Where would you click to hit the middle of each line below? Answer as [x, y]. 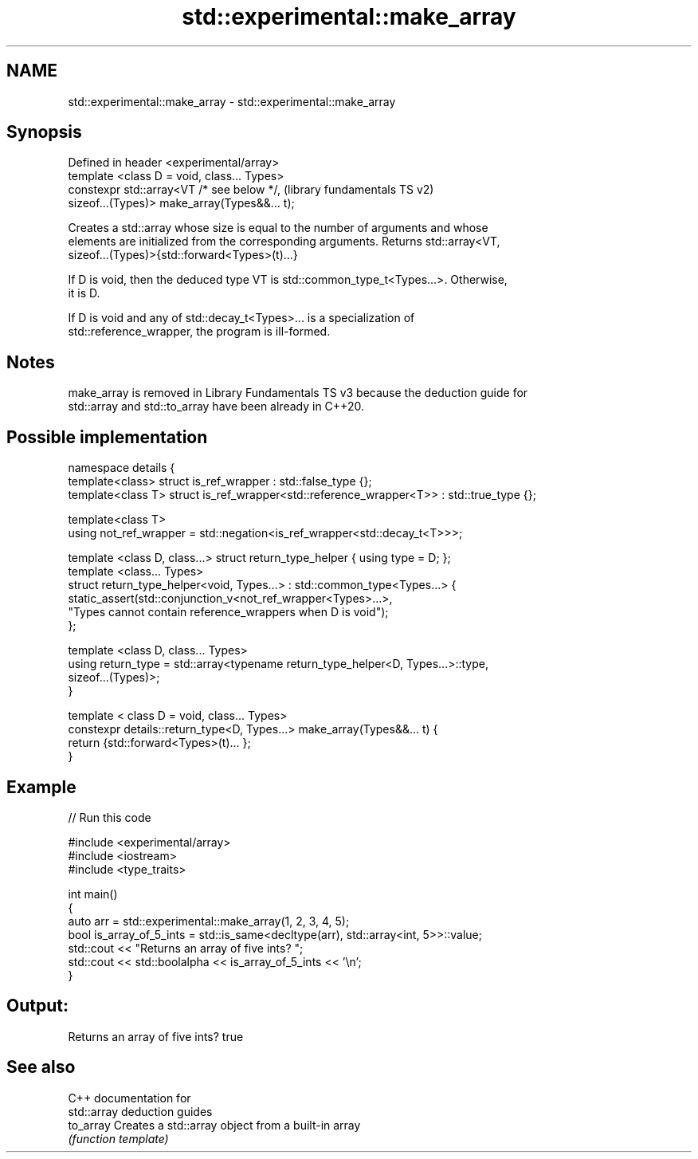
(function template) [118, 1138]
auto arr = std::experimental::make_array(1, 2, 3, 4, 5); [209, 921]
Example [41, 787]
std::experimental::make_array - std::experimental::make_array [232, 101]
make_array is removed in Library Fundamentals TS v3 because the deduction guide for [298, 393]
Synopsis [44, 132]
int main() [93, 894]
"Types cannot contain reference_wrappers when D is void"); [228, 612]
